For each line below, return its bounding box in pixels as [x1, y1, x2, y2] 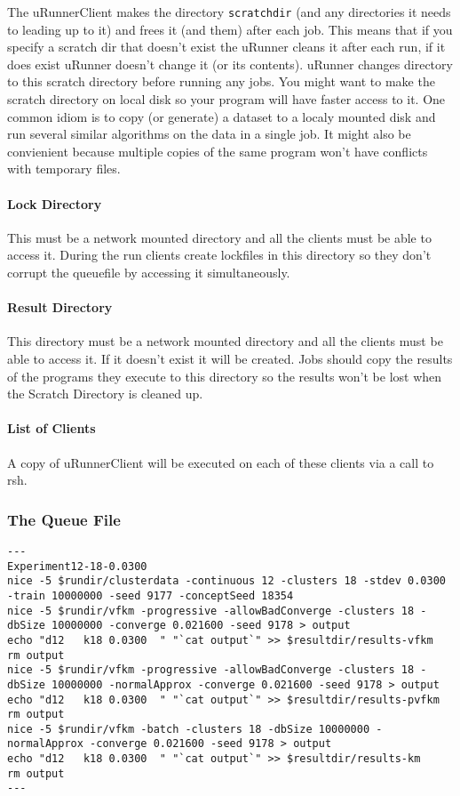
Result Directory [7, 298, 113, 317]
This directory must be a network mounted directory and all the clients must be [7, 332, 443, 350]
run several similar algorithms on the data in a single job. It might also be [7, 125, 411, 143]
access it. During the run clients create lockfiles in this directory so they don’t [7, 245, 432, 264]
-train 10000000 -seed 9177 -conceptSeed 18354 [7, 589, 294, 602]
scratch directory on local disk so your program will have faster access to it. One [7, 90, 446, 109]
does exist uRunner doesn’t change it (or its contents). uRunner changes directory [7, 54, 453, 73]
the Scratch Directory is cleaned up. [7, 384, 203, 403]
